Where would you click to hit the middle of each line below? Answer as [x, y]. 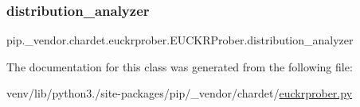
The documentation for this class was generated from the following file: [180, 66]
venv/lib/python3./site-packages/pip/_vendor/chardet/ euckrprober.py [180, 93]
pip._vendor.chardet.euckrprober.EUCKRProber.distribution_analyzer [180, 40]
